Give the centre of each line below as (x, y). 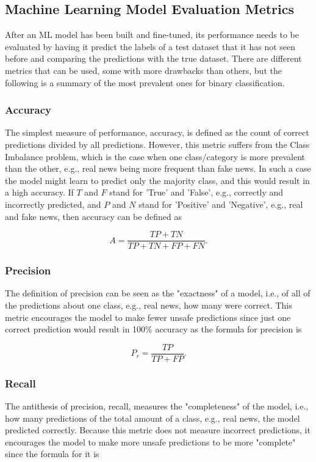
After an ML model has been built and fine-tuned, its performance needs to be (152, 35)
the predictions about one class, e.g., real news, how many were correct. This (149, 305)
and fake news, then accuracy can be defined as (93, 216)
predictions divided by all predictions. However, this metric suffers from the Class (157, 144)
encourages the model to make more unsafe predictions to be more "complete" (150, 442)
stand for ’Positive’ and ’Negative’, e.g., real (221, 204)
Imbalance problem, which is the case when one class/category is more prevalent (155, 156)
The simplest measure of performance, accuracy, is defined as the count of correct (157, 132)
